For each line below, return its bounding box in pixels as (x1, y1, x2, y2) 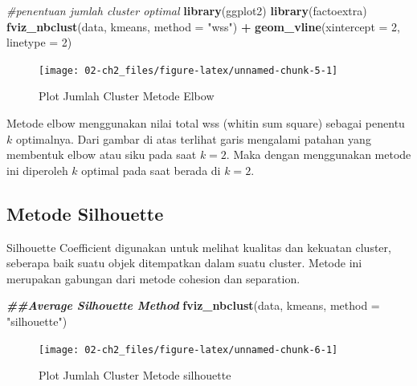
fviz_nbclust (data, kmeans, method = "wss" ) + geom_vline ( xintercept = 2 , (6, 18, 400, 35)
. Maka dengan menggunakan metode (226, 146, 411, 163)
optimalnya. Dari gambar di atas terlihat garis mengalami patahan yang (15, 130, 371, 147)
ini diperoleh (6, 161, 68, 178)
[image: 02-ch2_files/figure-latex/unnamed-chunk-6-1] (39, 343, 338, 356)
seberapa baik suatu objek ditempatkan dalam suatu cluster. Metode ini (6, 254, 362, 271)
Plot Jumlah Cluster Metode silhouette (39, 367, 231, 384)
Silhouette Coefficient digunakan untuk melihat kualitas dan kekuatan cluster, (6, 238, 391, 255)
